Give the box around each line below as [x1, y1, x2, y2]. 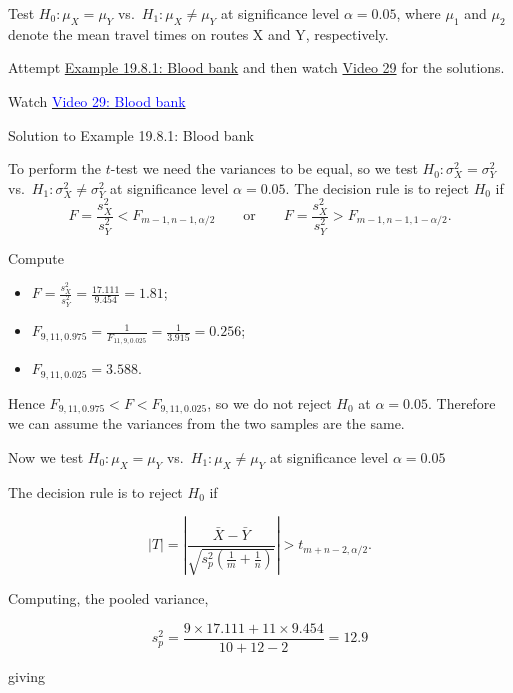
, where [396, 3, 441, 23]
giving [8, 665, 45, 686]
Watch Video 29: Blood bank [8, 90, 186, 111]
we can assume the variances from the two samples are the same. [8, 413, 405, 434]
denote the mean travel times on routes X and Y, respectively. [8, 23, 389, 44]
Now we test [8, 446, 84, 467]
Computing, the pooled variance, [8, 588, 209, 609]
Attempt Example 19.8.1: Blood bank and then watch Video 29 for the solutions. [8, 57, 505, 78]
